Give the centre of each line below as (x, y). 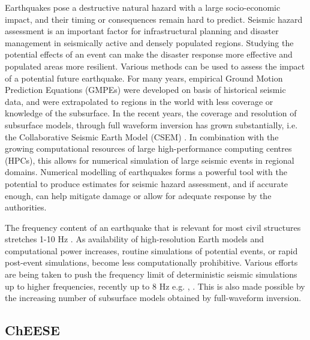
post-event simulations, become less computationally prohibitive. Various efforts (151, 262)
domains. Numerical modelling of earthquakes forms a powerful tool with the (146, 172)
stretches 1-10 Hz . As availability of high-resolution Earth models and (134, 239)
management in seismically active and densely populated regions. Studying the (149, 42)
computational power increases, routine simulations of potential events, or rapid (151, 250)
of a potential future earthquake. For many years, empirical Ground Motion (144, 78)
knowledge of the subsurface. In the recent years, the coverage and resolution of (151, 113)
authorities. (26, 207)
